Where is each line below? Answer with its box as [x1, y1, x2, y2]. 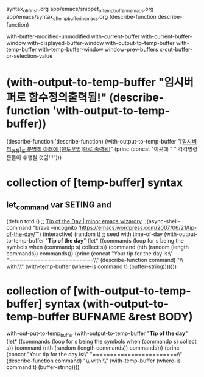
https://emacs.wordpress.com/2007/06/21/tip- [80, 224, 197, 231]
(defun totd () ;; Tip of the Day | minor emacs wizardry [6, 217, 142, 224]
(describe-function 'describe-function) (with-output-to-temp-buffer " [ [6, 137, 183, 145]
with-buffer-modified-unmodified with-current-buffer [6, 33, 140, 40]
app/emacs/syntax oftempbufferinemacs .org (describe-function [6, 13, 157, 22]
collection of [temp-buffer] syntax [6, 176, 183, 189]
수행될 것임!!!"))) [22, 154, 62, 161]
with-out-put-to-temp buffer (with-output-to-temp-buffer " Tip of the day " [6, 330, 188, 339]
